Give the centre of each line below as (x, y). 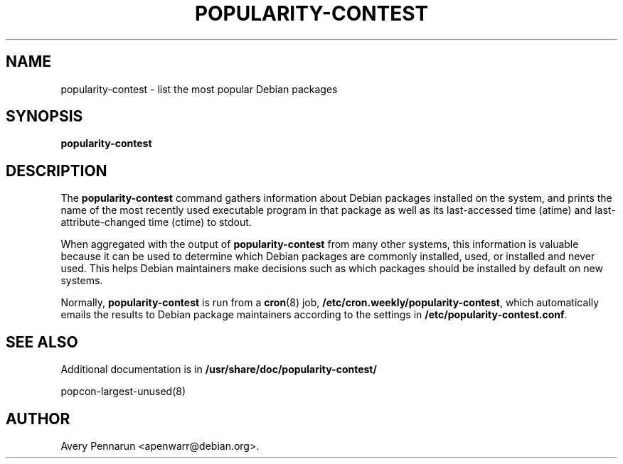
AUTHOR (38, 419)
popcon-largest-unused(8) (123, 392)
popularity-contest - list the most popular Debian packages (199, 89)
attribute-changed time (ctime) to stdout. (156, 222)
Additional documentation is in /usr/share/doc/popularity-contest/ (219, 369)
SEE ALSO (42, 342)
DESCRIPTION (57, 171)
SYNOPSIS (44, 117)
